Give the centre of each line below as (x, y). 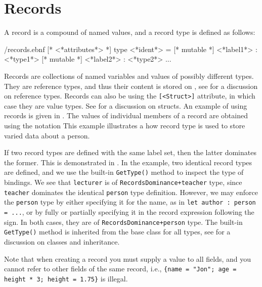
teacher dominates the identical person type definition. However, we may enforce (131, 192)
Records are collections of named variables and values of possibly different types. (129, 76)
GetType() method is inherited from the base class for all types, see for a (117, 232)
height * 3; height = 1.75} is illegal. (66, 278)
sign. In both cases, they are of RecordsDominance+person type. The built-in (123, 222)
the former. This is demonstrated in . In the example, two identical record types (128, 162)
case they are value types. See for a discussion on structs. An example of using (126, 105)
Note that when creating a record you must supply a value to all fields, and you (128, 258)
